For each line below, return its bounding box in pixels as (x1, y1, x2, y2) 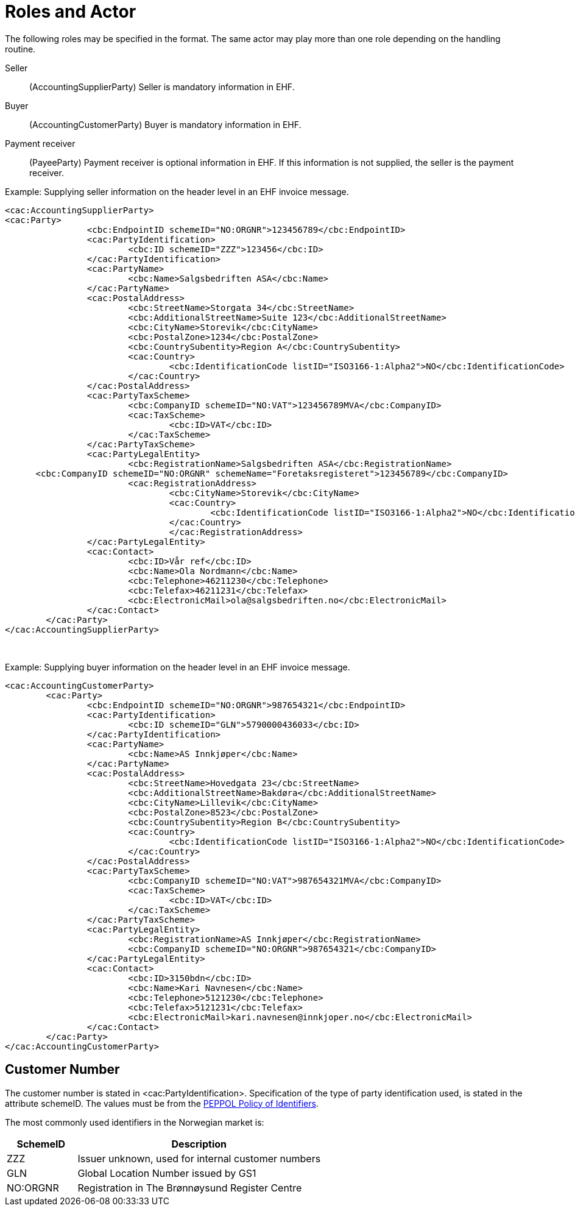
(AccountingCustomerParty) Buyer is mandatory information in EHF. (29, 119, 302, 130)
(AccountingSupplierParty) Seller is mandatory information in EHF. (29, 81, 295, 92)
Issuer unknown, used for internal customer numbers (77, 1152, 321, 1165)
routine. (5, 43, 36, 54)
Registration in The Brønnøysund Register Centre (77, 1181, 302, 1194)
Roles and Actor (5, 1, 136, 22)
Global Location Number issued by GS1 (77, 1167, 256, 1179)
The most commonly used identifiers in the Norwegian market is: (5, 1117, 264, 1128)
